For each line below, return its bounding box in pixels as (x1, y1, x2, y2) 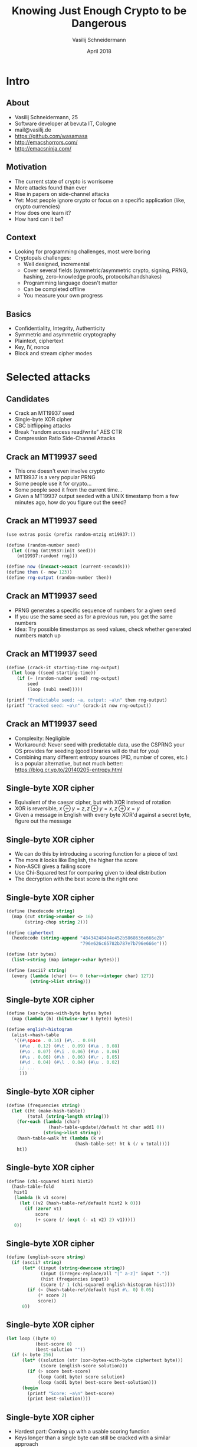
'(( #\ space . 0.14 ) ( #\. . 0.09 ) (14, 1037, 96, 1043)
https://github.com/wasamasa (14, 132, 88, 139)
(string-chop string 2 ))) (24, 919, 88, 925)
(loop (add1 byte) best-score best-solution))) (37, 1379, 157, 1385)
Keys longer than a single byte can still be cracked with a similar (14, 1434, 171, 1441)
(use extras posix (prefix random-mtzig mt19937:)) (6, 531, 136, 538)
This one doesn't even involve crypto (14, 467, 105, 474)
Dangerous (71, 17, 127, 30)
